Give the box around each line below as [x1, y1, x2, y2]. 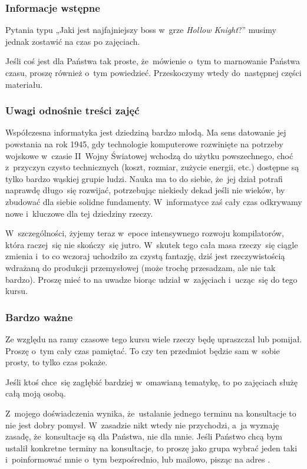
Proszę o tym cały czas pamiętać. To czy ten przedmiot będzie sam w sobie [5, 344, 280, 356]
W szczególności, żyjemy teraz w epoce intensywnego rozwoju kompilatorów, [5, 227, 284, 239]
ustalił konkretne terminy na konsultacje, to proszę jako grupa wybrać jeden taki [5, 441, 298, 454]
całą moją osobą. [5, 387, 66, 399]
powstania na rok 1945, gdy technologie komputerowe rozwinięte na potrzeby [5, 138, 283, 150]
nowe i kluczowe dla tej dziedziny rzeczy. [5, 207, 153, 219]
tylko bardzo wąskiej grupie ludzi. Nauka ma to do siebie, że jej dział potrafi [5, 172, 283, 184]
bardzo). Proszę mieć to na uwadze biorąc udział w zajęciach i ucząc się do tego [5, 273, 298, 285]
